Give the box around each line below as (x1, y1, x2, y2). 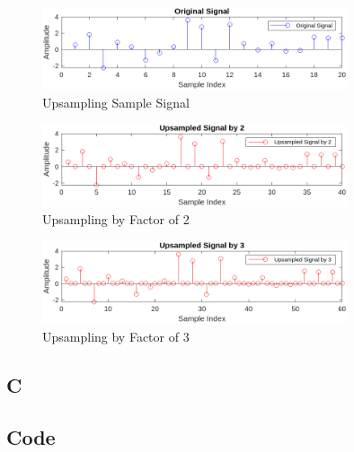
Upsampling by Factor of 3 (42, 326, 190, 345)
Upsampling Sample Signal (42, 92, 190, 111)
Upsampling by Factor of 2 (42, 210, 190, 229)
